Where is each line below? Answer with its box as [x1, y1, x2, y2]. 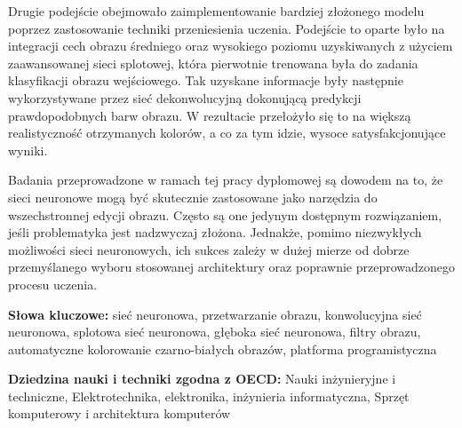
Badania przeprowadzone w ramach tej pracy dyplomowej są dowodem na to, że [8, 170, 443, 189]
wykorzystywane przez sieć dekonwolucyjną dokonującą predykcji [8, 88, 362, 107]
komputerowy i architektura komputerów [8, 404, 231, 423]
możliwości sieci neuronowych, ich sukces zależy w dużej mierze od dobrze [8, 240, 410, 258]
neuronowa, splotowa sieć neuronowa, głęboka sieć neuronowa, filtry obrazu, [8, 322, 421, 341]
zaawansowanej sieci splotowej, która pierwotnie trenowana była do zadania [8, 53, 418, 72]
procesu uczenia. [8, 274, 98, 293]
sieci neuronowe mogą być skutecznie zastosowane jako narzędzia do [8, 187, 378, 206]
